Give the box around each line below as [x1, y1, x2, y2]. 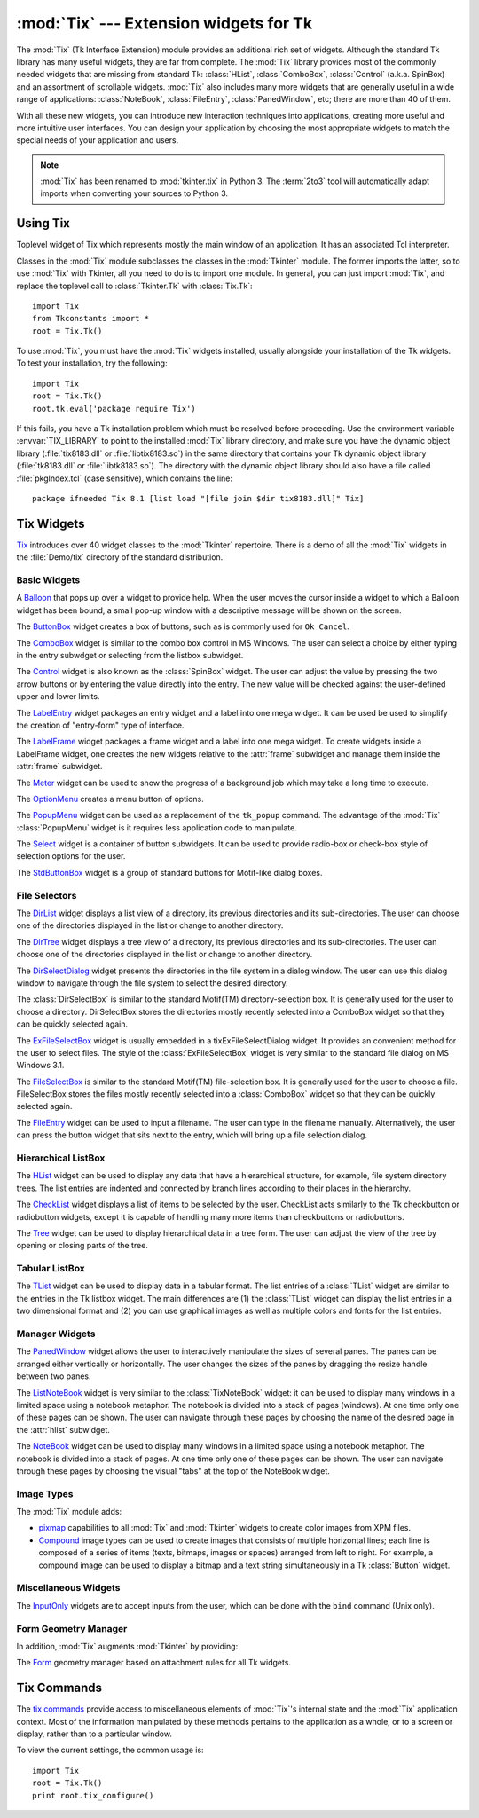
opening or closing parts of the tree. [16, 1240, 148, 1251]
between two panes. [16, 1371, 92, 1381]
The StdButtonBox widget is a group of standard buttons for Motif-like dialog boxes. [16, 867, 323, 878]
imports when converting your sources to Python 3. [40, 188, 229, 199]
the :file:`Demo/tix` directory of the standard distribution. [16, 552, 224, 563]
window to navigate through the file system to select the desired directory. [16, 977, 288, 988]
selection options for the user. [16, 851, 126, 862]
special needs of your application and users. [16, 135, 179, 146]
